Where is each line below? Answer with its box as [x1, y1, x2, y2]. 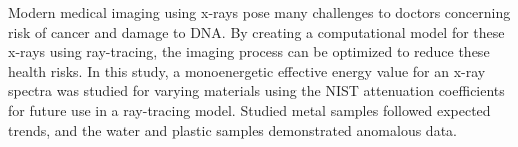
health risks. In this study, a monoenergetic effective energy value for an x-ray [8, 60, 486, 81]
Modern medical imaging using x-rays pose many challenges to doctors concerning [8, 2, 511, 22]
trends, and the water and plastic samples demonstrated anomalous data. [8, 119, 457, 140]
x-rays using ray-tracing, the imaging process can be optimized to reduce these [8, 41, 490, 62]
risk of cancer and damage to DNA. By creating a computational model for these [8, 21, 505, 42]
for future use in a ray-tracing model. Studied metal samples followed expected [8, 99, 491, 120]
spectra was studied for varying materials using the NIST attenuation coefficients [8, 80, 505, 101]
